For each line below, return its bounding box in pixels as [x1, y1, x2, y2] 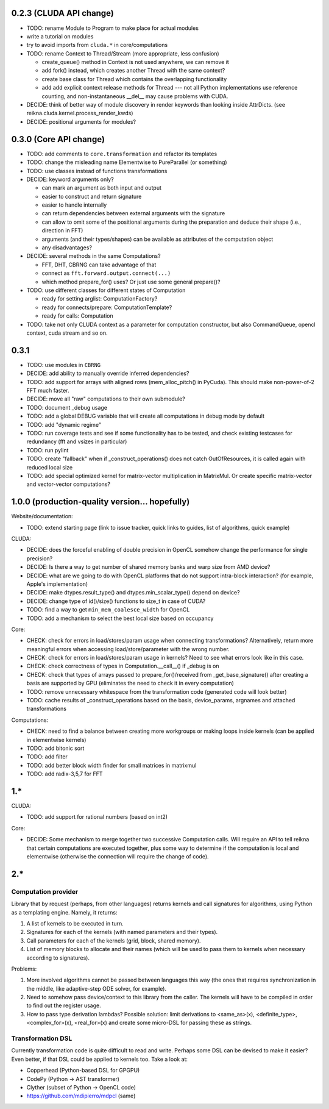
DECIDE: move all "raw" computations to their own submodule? [26, 395, 185, 402]
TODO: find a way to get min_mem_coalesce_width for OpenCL [26, 606, 190, 613]
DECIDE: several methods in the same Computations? [26, 252, 161, 260]
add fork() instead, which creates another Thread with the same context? [41, 67, 225, 74]
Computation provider [11, 887, 79, 896]
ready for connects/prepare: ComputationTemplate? [41, 304, 172, 311]
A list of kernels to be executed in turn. [26, 919, 124, 927]
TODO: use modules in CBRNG [26, 361, 101, 368]
